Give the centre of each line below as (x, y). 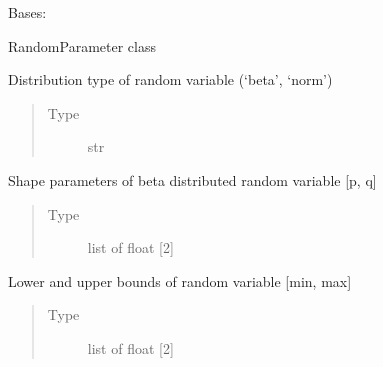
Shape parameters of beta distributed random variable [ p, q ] (192, 179)
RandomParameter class (82, 45)
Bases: (27, 12)
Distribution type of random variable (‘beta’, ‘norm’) (170, 79)
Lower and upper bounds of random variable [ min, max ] (180, 280)
